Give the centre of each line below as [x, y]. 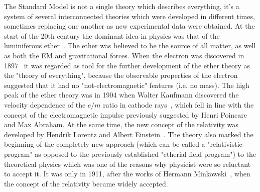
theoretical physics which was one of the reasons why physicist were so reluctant [127, 164]
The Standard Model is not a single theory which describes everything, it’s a [122, 6]
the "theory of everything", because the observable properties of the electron [121, 75]
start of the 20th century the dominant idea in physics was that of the [112, 35]
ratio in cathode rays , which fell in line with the [178, 104]
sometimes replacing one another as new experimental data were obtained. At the [129, 26]
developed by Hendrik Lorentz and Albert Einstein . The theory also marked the [129, 134]
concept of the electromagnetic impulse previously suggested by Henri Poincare [126, 114]
